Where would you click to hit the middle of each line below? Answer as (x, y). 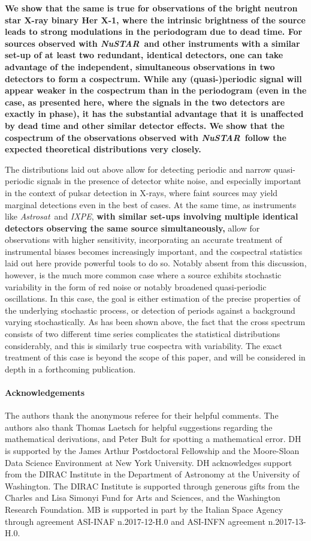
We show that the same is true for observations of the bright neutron (151, 8)
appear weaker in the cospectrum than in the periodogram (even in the (156, 90)
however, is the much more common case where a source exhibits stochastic (143, 275)
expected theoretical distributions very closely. (103, 149)
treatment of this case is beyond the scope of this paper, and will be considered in (155, 357)
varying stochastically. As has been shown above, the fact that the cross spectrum (155, 322)
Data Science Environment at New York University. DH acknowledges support (149, 462)
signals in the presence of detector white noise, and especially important (169, 181)
